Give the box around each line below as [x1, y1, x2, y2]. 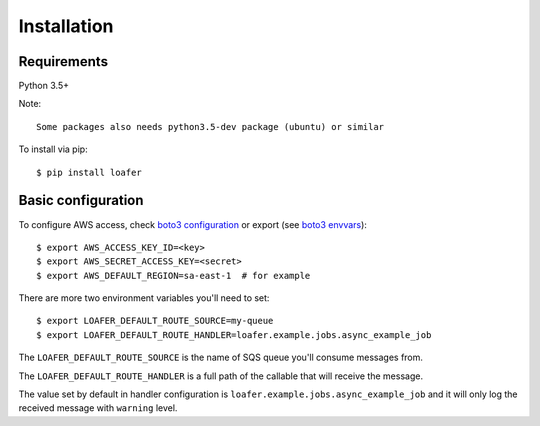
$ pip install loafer [36, 166, 142, 178]
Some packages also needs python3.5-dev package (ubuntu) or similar [36, 121, 385, 132]
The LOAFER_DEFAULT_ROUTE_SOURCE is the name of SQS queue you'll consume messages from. [18, 351, 424, 364]
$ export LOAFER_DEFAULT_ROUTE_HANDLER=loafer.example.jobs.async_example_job [36, 329, 432, 340]
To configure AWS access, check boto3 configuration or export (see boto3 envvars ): [18, 218, 367, 230]
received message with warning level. [18, 402, 178, 414]
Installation [18, 15, 114, 37]
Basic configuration [18, 192, 144, 209]
